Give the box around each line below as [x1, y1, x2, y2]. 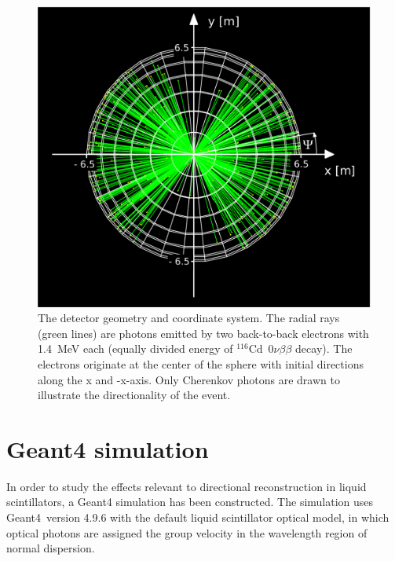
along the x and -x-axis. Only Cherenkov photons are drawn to [38, 371, 340, 387]
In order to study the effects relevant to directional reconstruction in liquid [6, 478, 367, 494]
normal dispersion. [6, 540, 95, 556]
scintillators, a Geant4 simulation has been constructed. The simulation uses [6, 493, 374, 510]
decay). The [295, 340, 353, 357]
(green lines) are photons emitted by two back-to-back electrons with [38, 324, 369, 341]
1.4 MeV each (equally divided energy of [38, 340, 233, 357]
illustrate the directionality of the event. [38, 387, 231, 403]
